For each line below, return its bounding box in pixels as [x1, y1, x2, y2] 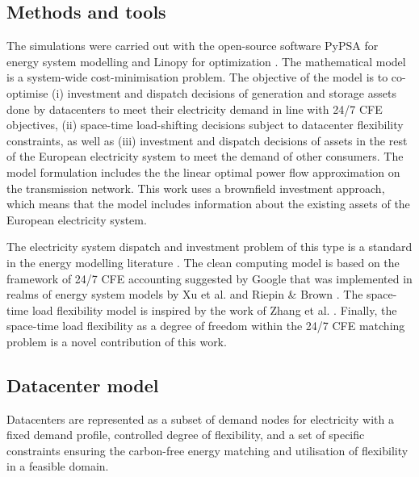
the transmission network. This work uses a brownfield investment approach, [6, 179, 385, 196]
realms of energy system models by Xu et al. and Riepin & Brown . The [6, 286, 363, 303]
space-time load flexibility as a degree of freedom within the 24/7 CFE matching [6, 317, 405, 334]
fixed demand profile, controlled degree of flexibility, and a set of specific [6, 426, 365, 443]
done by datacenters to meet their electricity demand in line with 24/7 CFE [6, 100, 383, 117]
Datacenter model [6, 372, 159, 397]
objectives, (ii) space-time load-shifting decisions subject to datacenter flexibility [6, 116, 404, 133]
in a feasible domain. [6, 458, 109, 475]
